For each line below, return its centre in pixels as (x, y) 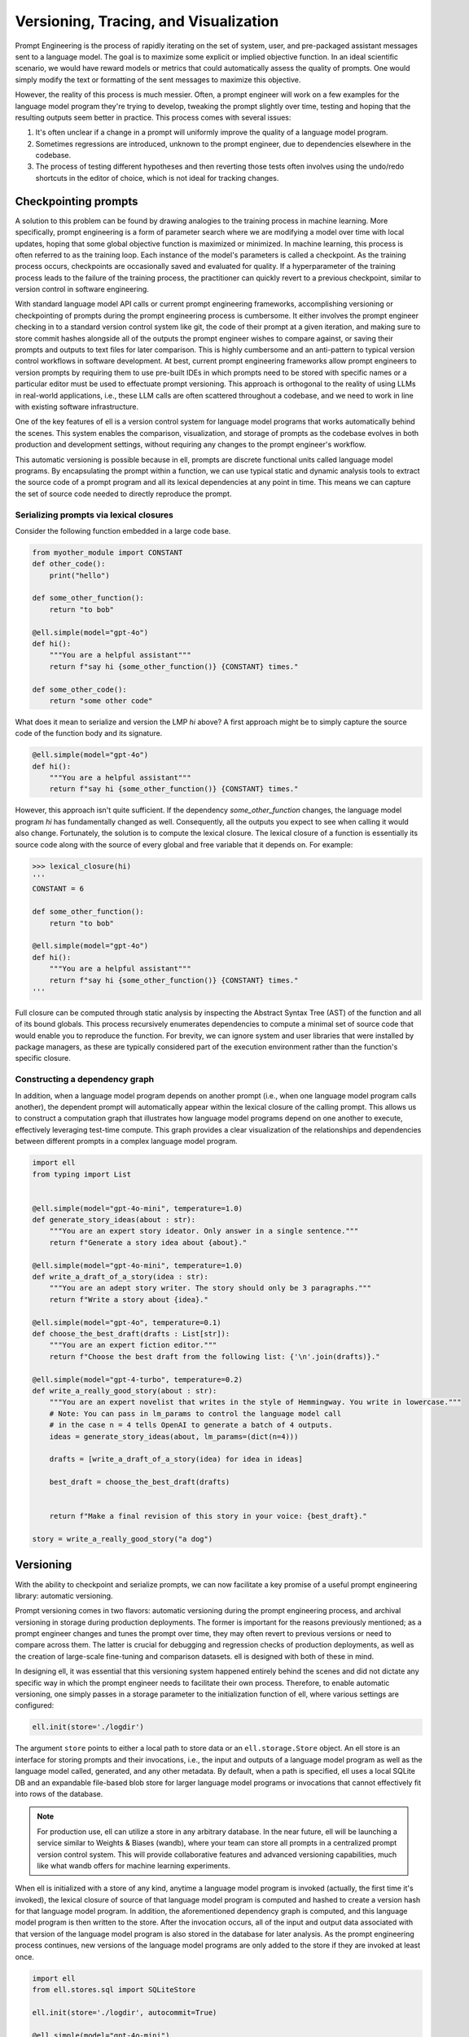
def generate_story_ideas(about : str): (114, 1220)
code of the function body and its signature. (89, 733)
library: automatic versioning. (64, 1595)
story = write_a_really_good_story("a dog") (123, 1539)
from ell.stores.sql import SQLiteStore (114, 1990)
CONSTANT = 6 (58, 889)
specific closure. (43, 1058)
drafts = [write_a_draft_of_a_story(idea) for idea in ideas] (176, 1459)
